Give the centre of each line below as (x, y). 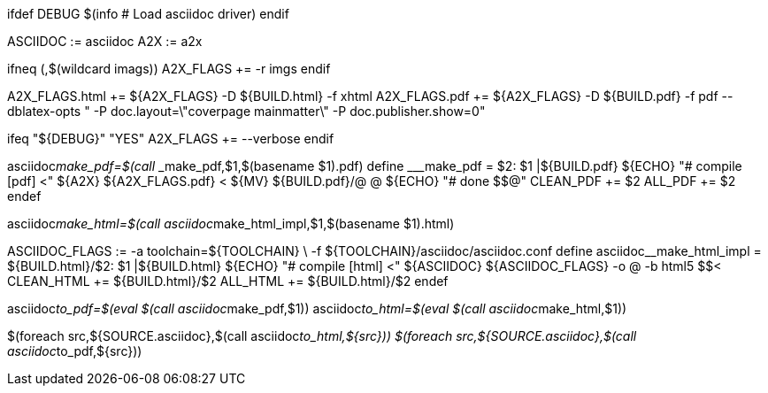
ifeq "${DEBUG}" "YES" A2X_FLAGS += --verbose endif (171, 139)
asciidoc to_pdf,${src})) (75, 351)
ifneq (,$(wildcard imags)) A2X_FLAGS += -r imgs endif (169, 69)
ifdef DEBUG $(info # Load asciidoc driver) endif (148, 14)
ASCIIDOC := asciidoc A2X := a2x (105, 41)
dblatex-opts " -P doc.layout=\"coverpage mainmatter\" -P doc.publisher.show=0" (246, 111)
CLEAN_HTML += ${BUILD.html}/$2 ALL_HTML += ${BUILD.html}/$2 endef (228, 281)
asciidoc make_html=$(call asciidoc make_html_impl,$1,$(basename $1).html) (231, 223)
